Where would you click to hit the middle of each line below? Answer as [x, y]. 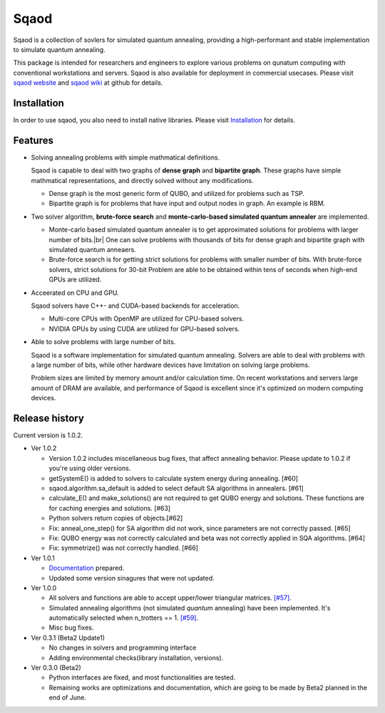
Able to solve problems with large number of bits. [103, 342]
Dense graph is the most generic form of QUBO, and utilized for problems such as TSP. [176, 194]
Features [33, 140]
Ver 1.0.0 [44, 588]
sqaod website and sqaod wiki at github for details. [88, 83]
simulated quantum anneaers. [93, 250]
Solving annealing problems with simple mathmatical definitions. [125, 157]
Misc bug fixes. [71, 628]
